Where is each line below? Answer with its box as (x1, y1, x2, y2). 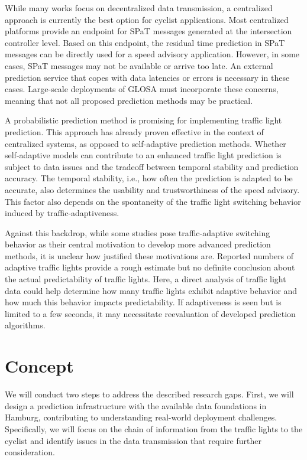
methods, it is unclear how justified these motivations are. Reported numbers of (5, 249, 294, 262)
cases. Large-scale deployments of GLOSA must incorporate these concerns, (5, 83, 279, 95)
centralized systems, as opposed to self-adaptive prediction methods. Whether (5, 137, 286, 149)
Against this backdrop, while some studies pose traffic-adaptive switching (5, 226, 270, 239)
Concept (5, 354, 74, 378)
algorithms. (5, 319, 46, 331)
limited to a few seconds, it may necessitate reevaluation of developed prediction (5, 307, 296, 319)
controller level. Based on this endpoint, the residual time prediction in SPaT (5, 36, 285, 48)
